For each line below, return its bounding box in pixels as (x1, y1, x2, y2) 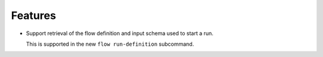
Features (11, 9, 56, 22)
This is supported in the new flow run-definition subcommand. (26, 40, 194, 47)
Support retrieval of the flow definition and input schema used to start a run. (26, 30, 214, 37)
